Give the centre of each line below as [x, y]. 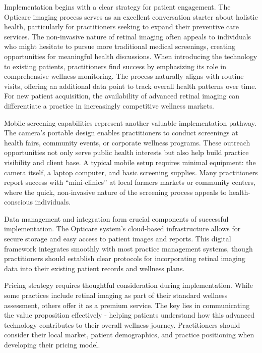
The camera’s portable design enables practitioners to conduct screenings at [121, 133]
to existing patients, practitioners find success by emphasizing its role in [115, 66]
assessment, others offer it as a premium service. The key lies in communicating [127, 305]
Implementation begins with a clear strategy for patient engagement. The [117, 7]
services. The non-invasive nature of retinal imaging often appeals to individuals [128, 36]
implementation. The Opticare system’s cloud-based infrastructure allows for [122, 229]
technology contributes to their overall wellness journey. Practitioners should [122, 324]
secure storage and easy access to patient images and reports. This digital [118, 239]
